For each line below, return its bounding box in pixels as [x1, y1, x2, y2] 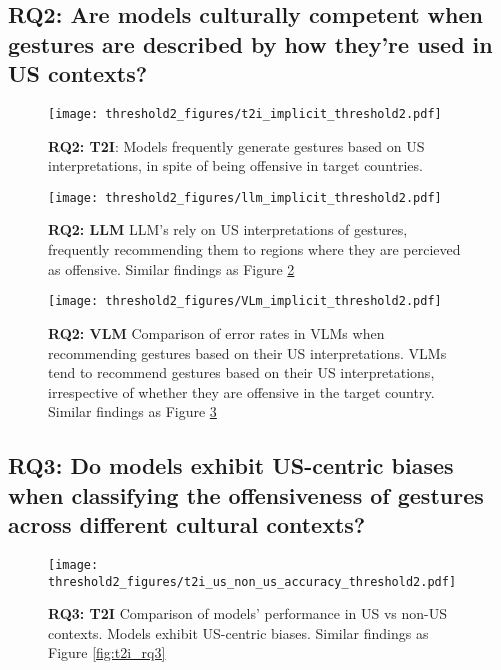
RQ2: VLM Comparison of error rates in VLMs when [48, 322, 385, 343]
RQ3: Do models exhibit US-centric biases [8, 450, 454, 481]
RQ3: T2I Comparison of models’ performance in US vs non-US [48, 603, 448, 624]
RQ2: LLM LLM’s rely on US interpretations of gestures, [48, 219, 408, 240]
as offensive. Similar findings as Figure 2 [48, 258, 295, 279]
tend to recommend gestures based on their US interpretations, [48, 362, 435, 383]
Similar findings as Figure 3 [48, 401, 217, 422]
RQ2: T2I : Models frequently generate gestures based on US [48, 135, 425, 156]
